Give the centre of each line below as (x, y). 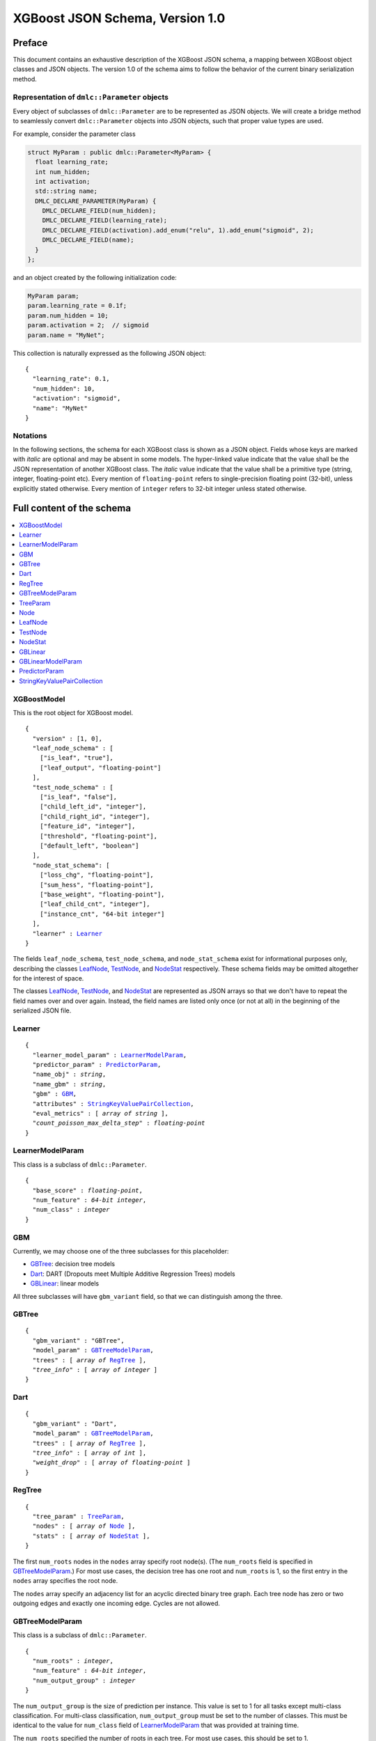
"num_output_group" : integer (84, 1680)
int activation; (63, 181)
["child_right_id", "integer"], (95, 816)
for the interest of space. (48, 978)
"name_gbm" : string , (69, 1084)
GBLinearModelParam (51, 661)
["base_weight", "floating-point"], (102, 894)
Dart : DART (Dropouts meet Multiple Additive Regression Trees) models (133, 1274)
